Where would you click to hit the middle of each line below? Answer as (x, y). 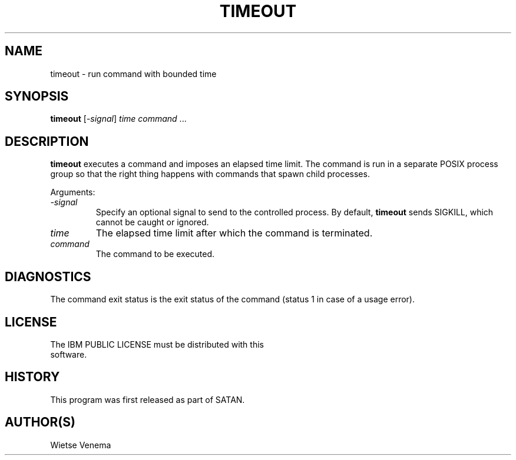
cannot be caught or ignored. (152, 222)
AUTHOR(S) (40, 422)
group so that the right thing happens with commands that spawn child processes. (210, 174)
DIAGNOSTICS (48, 276)
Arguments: (73, 192)
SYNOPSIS (37, 96)
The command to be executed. (155, 254)
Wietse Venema (81, 445)
